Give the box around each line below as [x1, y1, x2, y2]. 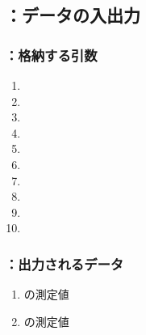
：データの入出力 [5, 2, 140, 28]
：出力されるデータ [5, 253, 124, 274]
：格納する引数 [5, 45, 98, 65]
